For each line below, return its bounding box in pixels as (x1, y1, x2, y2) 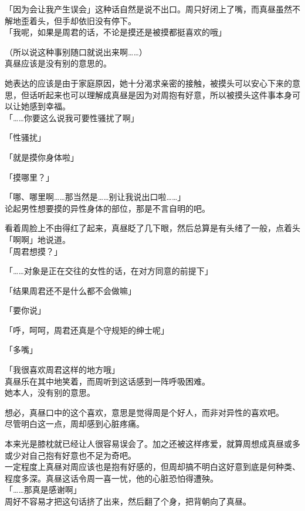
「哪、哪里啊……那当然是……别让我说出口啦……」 (5, 191, 186, 203)
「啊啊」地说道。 (5, 233, 70, 245)
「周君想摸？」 (5, 245, 62, 257)
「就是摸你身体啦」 (5, 151, 79, 163)
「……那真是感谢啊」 (5, 483, 82, 496)
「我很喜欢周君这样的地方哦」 (5, 363, 120, 376)
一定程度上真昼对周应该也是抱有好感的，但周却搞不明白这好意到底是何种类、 (5, 460, 300, 473)
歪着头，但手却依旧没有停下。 (21, 14, 136, 26)
